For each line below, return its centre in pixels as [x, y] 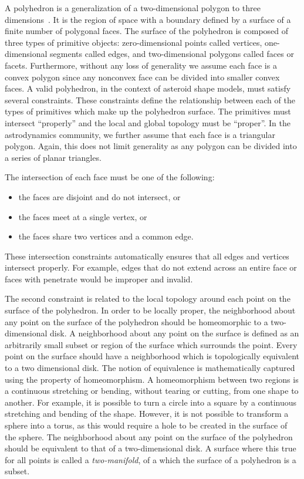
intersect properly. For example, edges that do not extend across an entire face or [151, 267]
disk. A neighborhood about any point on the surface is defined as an [175, 333]
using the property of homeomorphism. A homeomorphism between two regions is [152, 379]
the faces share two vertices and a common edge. [106, 236]
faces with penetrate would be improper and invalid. [99, 279]
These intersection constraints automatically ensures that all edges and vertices [147, 256]
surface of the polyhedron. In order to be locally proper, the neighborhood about [150, 310]
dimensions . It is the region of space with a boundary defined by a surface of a [148, 19]
